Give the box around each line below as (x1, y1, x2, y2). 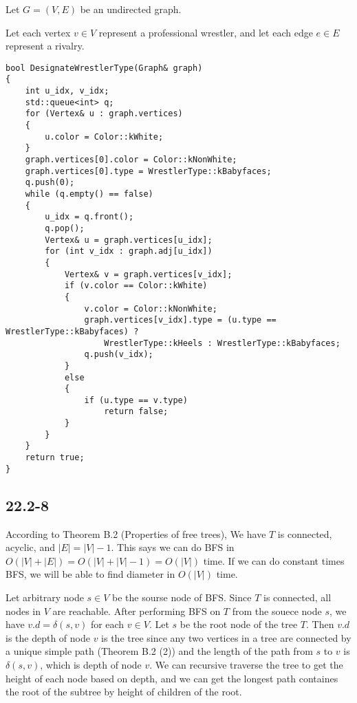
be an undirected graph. (80, 2, 182, 16)
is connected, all (263, 590, 332, 604)
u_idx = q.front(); (45, 212, 134, 222)
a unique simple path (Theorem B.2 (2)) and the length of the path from (6, 644, 313, 658)
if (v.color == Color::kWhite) (64, 281, 208, 291)
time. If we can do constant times (203, 553, 345, 567)
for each (90, 617, 125, 631)
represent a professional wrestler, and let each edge (98, 25, 313, 39)
